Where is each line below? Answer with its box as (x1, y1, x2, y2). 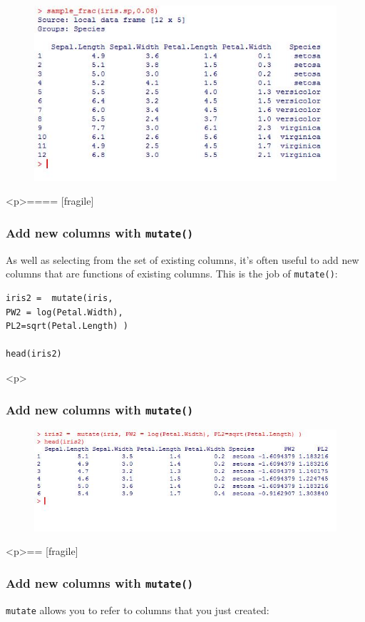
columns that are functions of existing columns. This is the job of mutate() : (6, 266, 338, 281)
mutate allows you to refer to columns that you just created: (6, 602, 269, 617)
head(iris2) (6, 349, 62, 360)
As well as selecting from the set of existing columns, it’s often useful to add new (6, 252, 359, 267)
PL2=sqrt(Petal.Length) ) (6, 321, 128, 332)
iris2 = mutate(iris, (6, 293, 113, 304)
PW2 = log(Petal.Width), (6, 307, 123, 317)
